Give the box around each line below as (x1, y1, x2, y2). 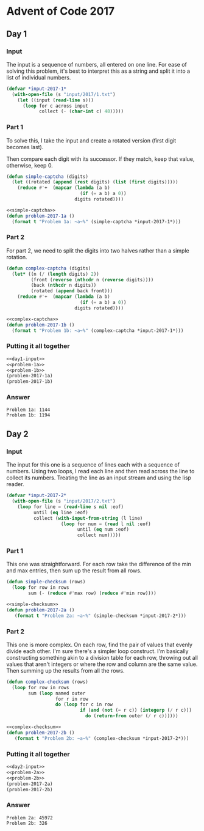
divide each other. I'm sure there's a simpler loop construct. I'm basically (6, 647, 189, 655)
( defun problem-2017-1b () (6, 322, 75, 328)
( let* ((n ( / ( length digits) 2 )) (12, 271, 99, 277)
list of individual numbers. (6, 73, 71, 81)
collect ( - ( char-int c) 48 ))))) (38, 108, 124, 114)
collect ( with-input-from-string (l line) (33, 515, 143, 521)
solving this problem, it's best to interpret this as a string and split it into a (6, 67, 191, 75)
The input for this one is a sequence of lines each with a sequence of (6, 461, 180, 468)
